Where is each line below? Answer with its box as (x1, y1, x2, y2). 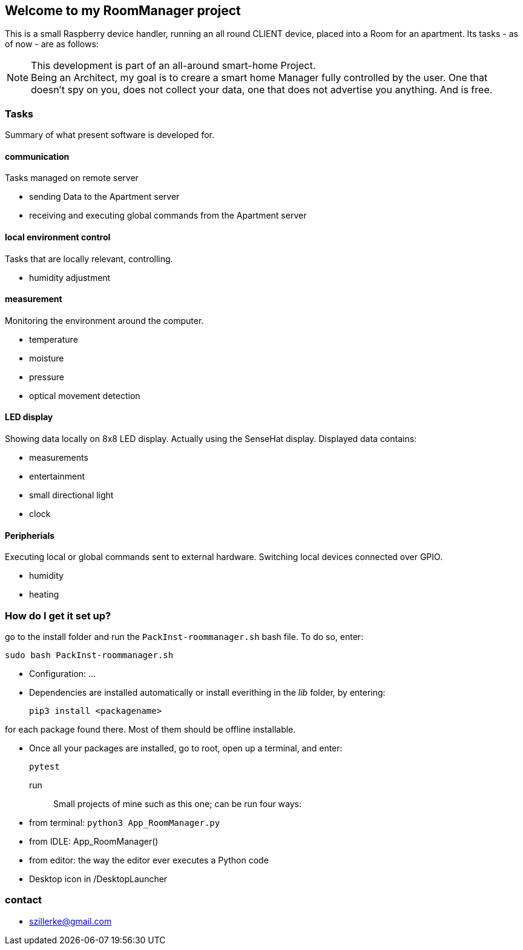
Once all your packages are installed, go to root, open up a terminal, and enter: (29, 743, 343, 754)
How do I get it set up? (5, 609, 111, 622)
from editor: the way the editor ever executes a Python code (29, 855, 269, 866)
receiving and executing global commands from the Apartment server (29, 210, 307, 221)
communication (5, 151, 70, 162)
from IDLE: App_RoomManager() (29, 836, 159, 847)
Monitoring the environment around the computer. (5, 315, 204, 326)
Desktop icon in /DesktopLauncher (29, 874, 168, 885)
